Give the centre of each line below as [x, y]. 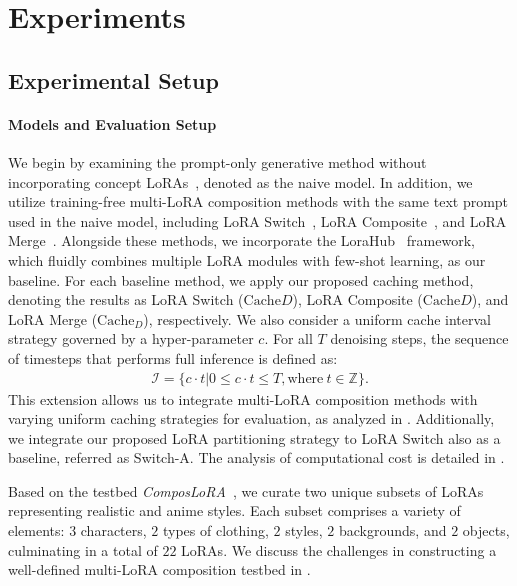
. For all [288, 338]
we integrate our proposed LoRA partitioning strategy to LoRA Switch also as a [254, 437]
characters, [113, 530]
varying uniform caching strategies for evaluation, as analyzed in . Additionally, [251, 418]
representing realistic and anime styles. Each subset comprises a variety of [234, 510]
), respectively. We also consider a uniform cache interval [317, 318]
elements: [36, 530]
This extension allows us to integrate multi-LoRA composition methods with [243, 398]
